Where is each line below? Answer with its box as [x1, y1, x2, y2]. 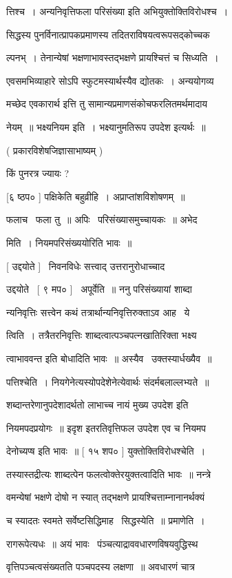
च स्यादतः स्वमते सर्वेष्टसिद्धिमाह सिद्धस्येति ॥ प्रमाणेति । [6, 513, 205, 528]
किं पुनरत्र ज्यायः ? [6, 166, 69, 180]
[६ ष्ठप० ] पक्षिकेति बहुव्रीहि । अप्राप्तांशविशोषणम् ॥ [6, 189, 185, 203]
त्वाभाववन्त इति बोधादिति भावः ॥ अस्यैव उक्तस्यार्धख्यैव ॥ [6, 351, 212, 365]
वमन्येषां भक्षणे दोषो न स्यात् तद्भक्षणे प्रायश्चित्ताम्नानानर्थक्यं [6, 490, 205, 504]
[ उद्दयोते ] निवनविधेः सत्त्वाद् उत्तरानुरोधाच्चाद [6, 258, 165, 273]
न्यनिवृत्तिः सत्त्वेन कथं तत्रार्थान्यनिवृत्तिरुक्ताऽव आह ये [6, 305, 190, 319]
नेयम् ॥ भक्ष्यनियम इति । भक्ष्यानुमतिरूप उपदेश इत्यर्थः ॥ [6, 119, 206, 134]
